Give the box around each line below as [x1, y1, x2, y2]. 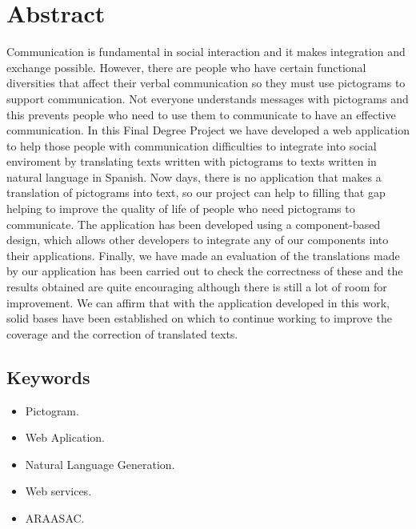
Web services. [25, 483, 92, 499]
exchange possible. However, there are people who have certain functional [6, 58, 366, 75]
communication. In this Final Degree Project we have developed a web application [6, 122, 410, 138]
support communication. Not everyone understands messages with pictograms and [6, 90, 409, 106]
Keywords [6, 364, 90, 389]
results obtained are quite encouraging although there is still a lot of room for [6, 279, 387, 295]
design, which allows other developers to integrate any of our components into [6, 231, 389, 248]
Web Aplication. [25, 429, 105, 446]
